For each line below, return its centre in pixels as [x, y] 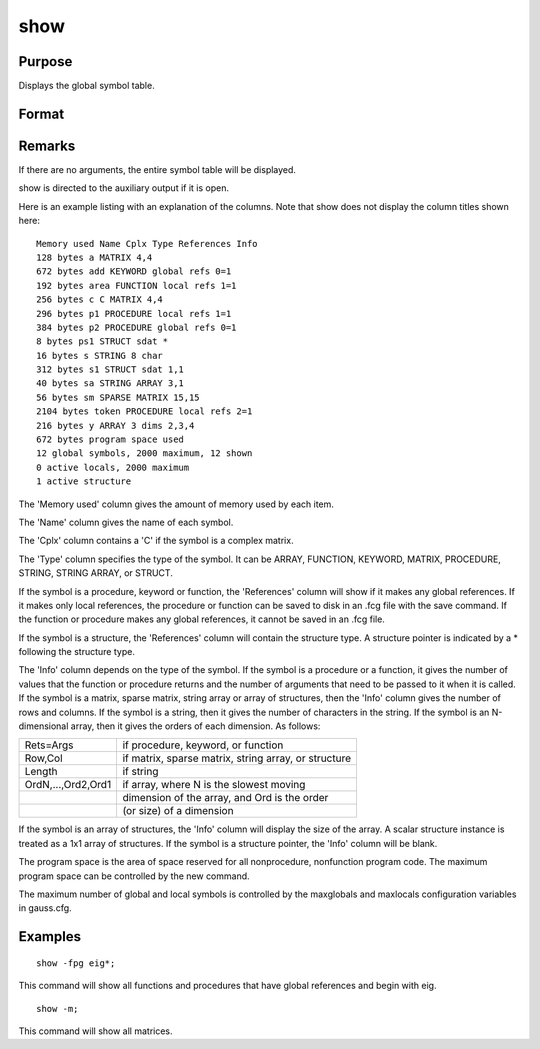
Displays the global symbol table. [86, 86]
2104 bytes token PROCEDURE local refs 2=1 [144, 411]
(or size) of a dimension [178, 811]
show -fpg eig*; [76, 963]
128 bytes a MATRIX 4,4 [94, 257]
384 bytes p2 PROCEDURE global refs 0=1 [136, 327]
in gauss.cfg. [45, 908]
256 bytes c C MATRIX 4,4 [100, 299]
